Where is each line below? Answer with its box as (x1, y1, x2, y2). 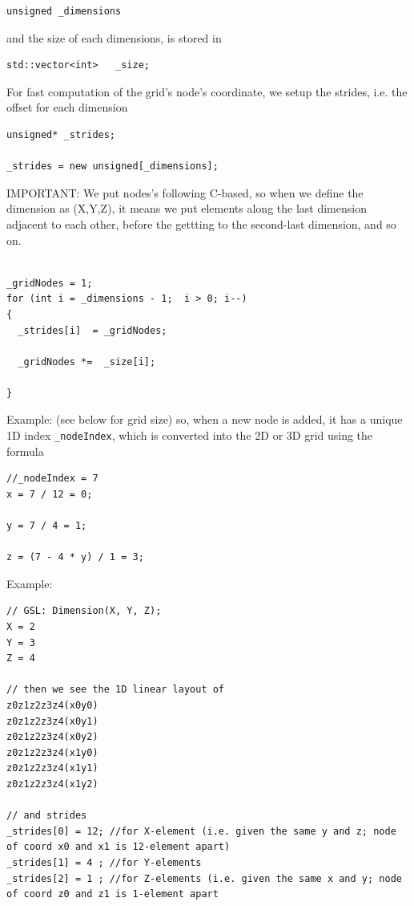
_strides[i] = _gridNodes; (18, 324, 167, 336)
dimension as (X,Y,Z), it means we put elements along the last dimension (6, 200, 367, 217)
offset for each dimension (6, 99, 128, 116)
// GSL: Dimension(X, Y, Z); (6, 605, 162, 617)
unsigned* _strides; (6, 128, 116, 140)
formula (6, 442, 44, 459)
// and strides (6, 810, 87, 822)
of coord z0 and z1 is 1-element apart (6, 888, 219, 900)
